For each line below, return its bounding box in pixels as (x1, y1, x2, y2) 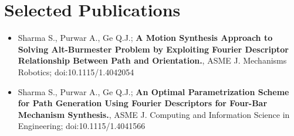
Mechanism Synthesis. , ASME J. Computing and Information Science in (18, 108, 290, 120)
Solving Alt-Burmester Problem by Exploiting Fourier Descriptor (18, 43, 289, 55)
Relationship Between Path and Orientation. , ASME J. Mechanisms (18, 54, 287, 67)
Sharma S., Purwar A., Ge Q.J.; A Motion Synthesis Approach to (18, 32, 273, 44)
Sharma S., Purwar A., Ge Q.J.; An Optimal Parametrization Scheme (18, 85, 289, 97)
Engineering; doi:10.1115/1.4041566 (18, 120, 146, 132)
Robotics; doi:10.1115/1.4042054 (18, 65, 134, 78)
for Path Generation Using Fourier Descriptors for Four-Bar (18, 97, 268, 109)
